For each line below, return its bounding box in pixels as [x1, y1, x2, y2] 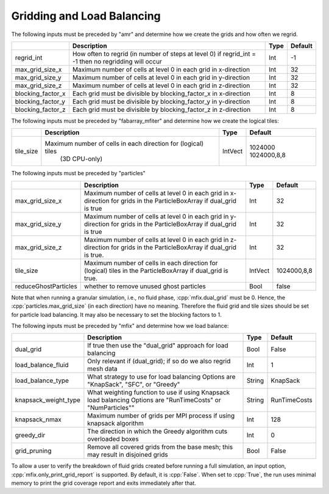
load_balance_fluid [15, 361, 69, 369]
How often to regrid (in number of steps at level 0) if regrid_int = [72, 49, 256, 58]
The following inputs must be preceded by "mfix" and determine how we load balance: [11, 322, 229, 329]
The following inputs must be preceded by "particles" [11, 170, 146, 177]
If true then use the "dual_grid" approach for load [87, 341, 228, 350]
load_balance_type [15, 376, 69, 385]
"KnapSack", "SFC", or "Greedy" [87, 380, 180, 389]
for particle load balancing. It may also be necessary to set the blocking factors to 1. [11, 311, 222, 318]
